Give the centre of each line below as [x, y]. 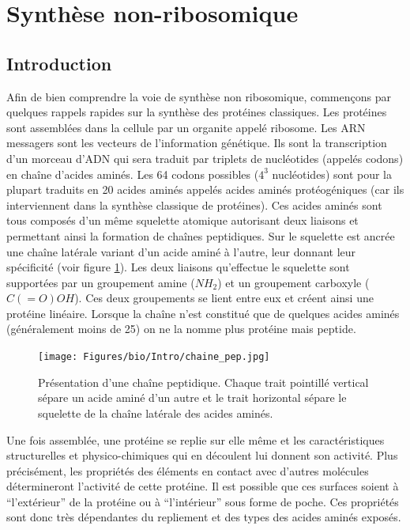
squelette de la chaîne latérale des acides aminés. [156, 413]
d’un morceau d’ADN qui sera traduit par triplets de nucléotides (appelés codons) [205, 158]
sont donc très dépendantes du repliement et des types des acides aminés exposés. [204, 517]
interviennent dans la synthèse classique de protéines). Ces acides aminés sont [194, 204]
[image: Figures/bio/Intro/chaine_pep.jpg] [154, 357]
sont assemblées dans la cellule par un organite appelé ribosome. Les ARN [186, 127]
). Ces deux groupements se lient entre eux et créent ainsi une [224, 298]
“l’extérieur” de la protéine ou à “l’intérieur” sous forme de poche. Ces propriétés [203, 501]
